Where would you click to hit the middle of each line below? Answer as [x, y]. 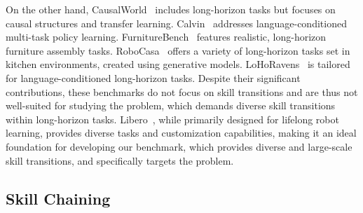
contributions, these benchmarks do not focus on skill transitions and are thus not [182, 91]
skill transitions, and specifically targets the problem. [120, 160]
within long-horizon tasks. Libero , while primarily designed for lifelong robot [172, 119]
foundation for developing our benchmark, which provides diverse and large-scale [179, 146]
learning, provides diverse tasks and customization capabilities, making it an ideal [181, 133]
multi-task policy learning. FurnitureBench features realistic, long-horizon [166, 37]
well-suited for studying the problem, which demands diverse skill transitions [171, 105]
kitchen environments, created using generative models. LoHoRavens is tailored [178, 64]
